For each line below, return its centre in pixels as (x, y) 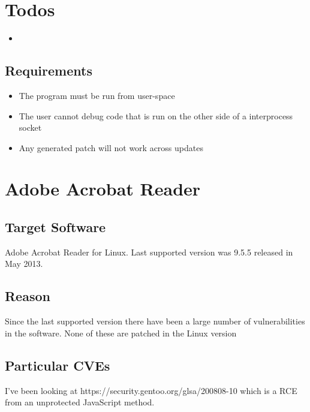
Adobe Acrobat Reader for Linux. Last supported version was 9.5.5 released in (149, 252)
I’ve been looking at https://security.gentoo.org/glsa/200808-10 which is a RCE (151, 390)
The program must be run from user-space (97, 95)
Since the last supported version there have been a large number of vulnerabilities (155, 321)
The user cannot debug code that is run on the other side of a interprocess (156, 115)
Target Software (55, 227)
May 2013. (24, 264)
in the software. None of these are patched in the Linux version (121, 333)
